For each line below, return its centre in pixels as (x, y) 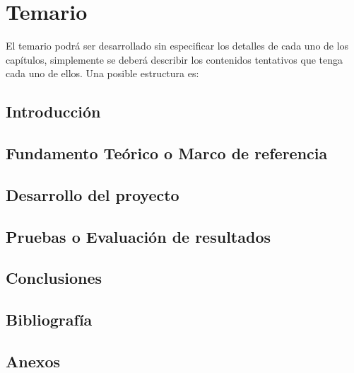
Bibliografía (49, 320)
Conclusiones (54, 278)
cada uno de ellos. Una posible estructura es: (102, 73)
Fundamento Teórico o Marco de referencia (167, 153)
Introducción (53, 111)
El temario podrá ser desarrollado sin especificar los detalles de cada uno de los (177, 46)
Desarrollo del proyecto (93, 194)
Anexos (33, 361)
